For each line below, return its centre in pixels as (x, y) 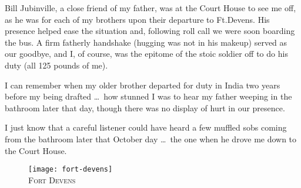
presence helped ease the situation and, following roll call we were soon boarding (150, 31)
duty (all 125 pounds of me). (56, 65)
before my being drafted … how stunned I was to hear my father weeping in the (148, 96)
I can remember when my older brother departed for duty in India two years (143, 85)
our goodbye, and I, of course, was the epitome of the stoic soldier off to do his (146, 54)
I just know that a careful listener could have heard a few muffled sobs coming (146, 127)
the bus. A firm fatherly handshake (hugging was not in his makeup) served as (146, 42)
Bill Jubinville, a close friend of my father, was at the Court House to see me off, (150, 8)
